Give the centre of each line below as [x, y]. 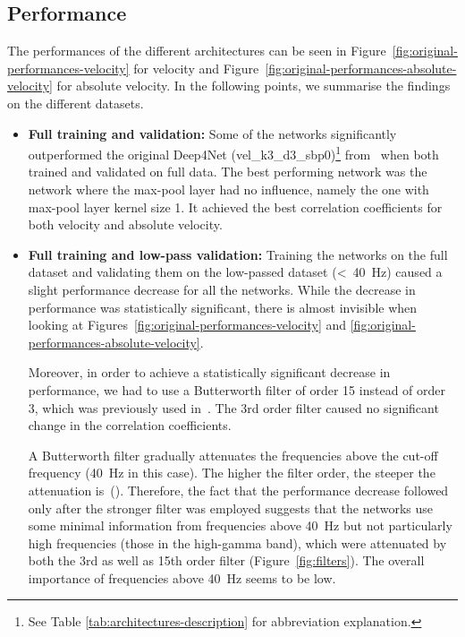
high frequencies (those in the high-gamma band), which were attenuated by [237, 542]
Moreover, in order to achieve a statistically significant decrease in [209, 372]
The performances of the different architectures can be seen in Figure [197, 51]
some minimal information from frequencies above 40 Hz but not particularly [240, 525]
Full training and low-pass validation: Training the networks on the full [238, 254]
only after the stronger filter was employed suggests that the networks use [230, 508]
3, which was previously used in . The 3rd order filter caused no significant [233, 407]
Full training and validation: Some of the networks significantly [212, 133]
